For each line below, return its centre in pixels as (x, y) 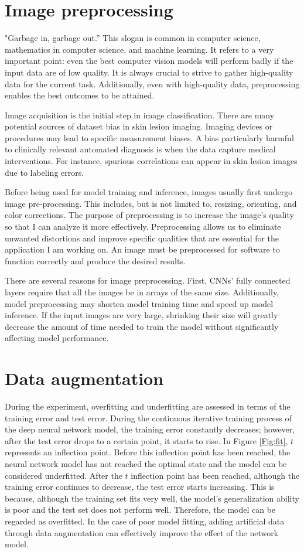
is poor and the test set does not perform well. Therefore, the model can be (140, 510)
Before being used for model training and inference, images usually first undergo (149, 192)
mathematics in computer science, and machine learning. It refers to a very (139, 49)
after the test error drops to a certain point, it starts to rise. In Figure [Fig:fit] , (146, 440)
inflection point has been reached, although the (215, 475)
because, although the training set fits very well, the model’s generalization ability (152, 498)
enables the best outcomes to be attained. (80, 95)
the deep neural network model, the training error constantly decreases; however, (150, 429)
